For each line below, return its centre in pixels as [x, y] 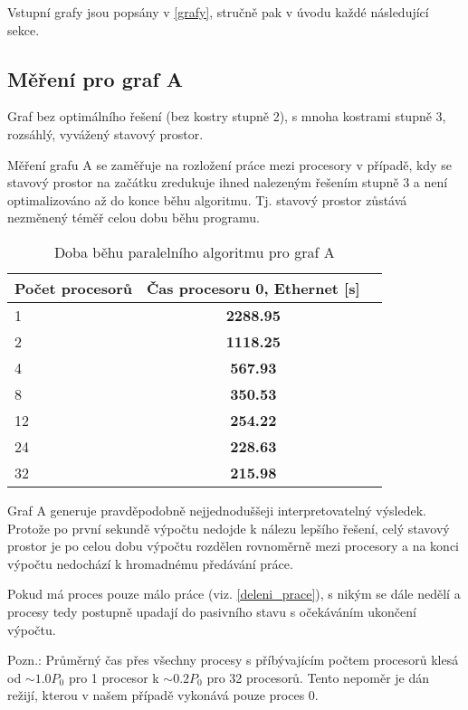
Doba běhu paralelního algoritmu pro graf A [194, 251]
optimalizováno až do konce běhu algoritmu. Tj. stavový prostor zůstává [207, 199]
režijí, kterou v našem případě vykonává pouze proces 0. [163, 695]
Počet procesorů [74, 288]
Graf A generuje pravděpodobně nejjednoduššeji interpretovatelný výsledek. [217, 510]
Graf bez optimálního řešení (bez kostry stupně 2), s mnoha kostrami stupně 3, [227, 116]
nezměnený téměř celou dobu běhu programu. [134, 218]
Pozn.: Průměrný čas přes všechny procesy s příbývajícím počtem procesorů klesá [233, 660]
